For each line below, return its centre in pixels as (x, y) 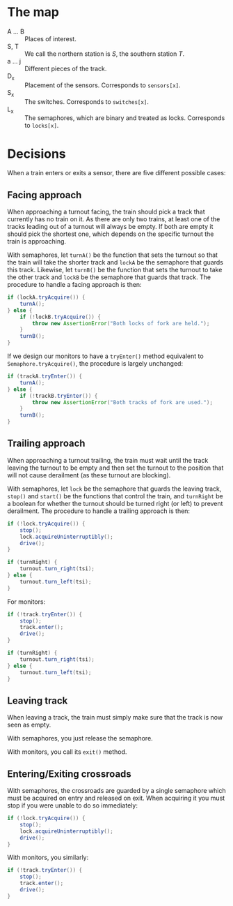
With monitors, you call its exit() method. (67, 752)
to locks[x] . (42, 126)
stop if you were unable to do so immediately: (72, 805)
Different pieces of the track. (66, 68)
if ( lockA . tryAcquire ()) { (46, 297)
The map (33, 12)
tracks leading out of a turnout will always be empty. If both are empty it (110, 227)
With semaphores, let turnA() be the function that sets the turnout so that (112, 255)
